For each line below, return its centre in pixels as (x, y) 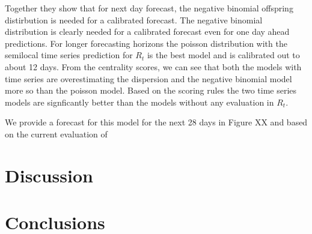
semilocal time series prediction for (69, 55)
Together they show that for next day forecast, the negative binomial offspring (149, 8)
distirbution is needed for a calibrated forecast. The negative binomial (134, 19)
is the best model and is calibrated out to (223, 55)
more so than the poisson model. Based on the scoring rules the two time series (151, 90)
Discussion (49, 175)
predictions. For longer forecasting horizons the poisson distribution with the (146, 43)
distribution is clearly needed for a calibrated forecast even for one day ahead (147, 31)
